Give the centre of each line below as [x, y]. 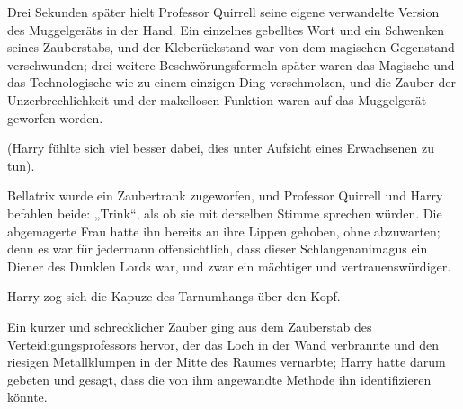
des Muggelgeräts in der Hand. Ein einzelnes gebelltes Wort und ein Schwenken [226, 29]
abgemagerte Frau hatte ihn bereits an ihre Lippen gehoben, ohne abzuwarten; [224, 231]
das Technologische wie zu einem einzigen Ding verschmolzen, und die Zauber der [232, 82]
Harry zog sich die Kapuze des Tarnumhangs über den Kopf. [174, 296]
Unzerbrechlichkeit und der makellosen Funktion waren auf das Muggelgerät [217, 99]
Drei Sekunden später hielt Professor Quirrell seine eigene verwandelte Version [223, 12]
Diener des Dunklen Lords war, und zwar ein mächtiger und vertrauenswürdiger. [229, 266]
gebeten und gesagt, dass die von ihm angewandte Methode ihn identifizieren [219, 379]
